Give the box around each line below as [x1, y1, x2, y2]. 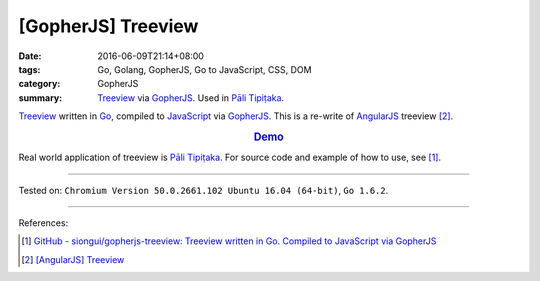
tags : [18, 63, 41, 75]
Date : [18, 50, 42, 62]
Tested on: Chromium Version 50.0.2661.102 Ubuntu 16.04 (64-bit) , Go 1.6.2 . [18, 184, 389, 196]
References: [18, 216, 69, 229]
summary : [18, 91, 63, 104]
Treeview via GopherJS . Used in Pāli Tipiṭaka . [97, 91, 285, 104]
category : [18, 78, 61, 90]
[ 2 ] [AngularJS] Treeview [21, 253, 125, 265]
